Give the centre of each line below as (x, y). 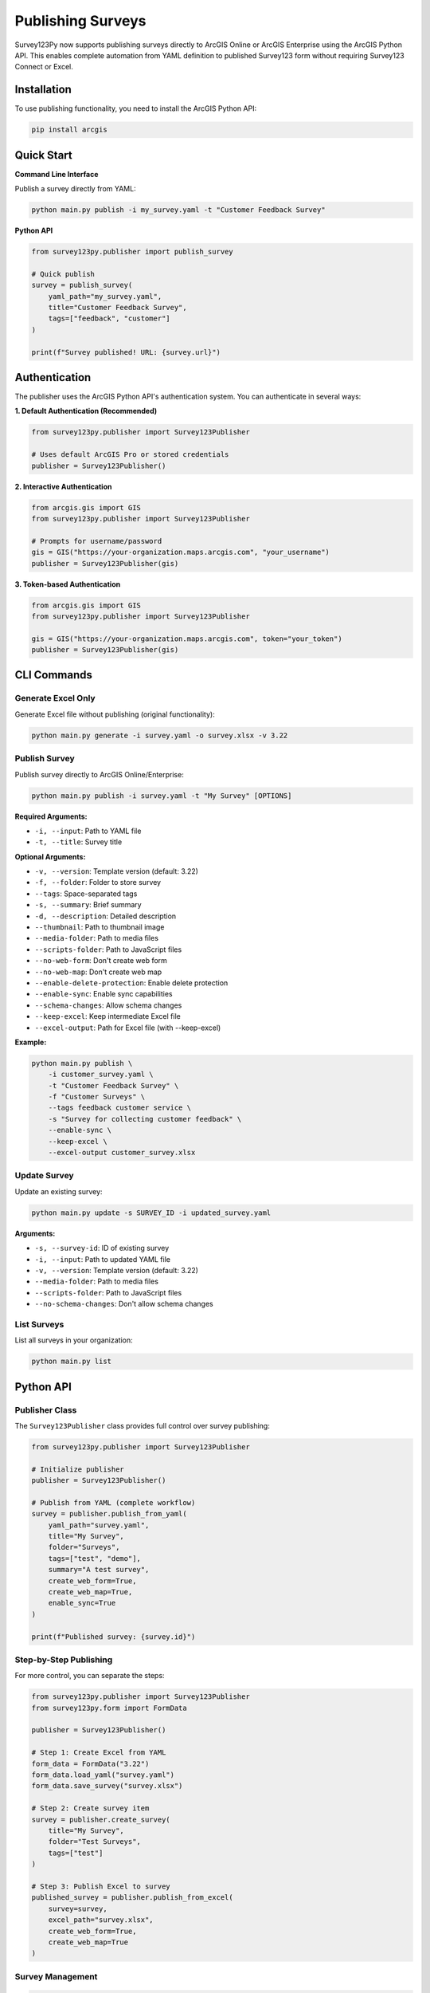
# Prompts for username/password (97, 541)
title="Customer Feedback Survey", (117, 308)
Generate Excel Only (55, 698)
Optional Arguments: (50, 856)
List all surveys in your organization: (74, 1340)
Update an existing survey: (59, 1191)
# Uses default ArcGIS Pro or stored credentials (130, 455)
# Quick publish (63, 274)
